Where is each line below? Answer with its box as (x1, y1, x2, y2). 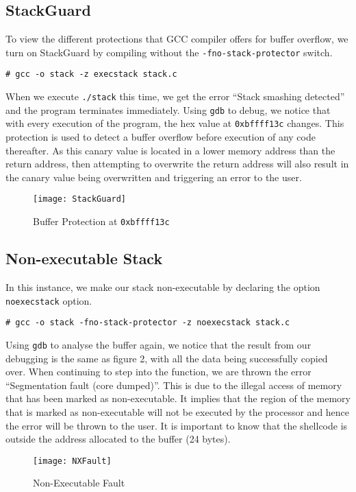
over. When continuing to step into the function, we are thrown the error (5, 364, 311, 379)
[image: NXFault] (33, 456, 112, 466)
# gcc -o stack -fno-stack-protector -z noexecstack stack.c (5, 318, 290, 328)
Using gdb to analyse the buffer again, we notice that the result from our (5, 337, 311, 351)
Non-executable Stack (5, 248, 163, 269)
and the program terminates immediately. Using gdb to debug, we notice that (5, 102, 331, 117)
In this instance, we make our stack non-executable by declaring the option (5, 279, 320, 294)
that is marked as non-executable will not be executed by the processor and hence (5, 404, 350, 419)
